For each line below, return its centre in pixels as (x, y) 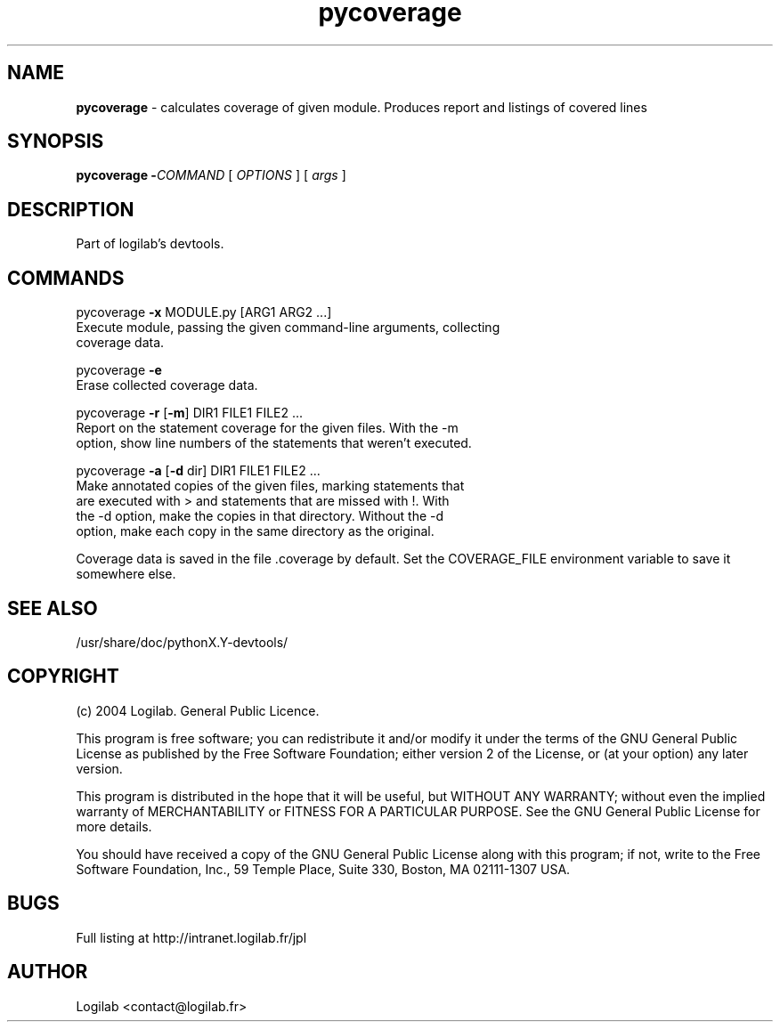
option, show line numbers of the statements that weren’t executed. (274, 443)
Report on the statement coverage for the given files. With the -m (267, 428)
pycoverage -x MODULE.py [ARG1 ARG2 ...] (204, 312)
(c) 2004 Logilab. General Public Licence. (198, 710)
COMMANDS (66, 278)
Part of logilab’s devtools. (150, 244)
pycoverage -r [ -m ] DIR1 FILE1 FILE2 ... (190, 413)
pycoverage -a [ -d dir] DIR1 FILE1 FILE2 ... (198, 471)
